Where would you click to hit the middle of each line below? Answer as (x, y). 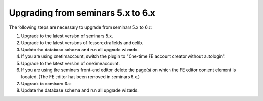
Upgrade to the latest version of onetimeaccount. (71, 63)
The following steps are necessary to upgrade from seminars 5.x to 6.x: (81, 27)
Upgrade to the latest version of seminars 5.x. (67, 36)
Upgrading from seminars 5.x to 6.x (82, 13)
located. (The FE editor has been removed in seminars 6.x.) (81, 77)
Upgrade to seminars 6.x (46, 84)
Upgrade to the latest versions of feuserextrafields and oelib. (82, 43)
